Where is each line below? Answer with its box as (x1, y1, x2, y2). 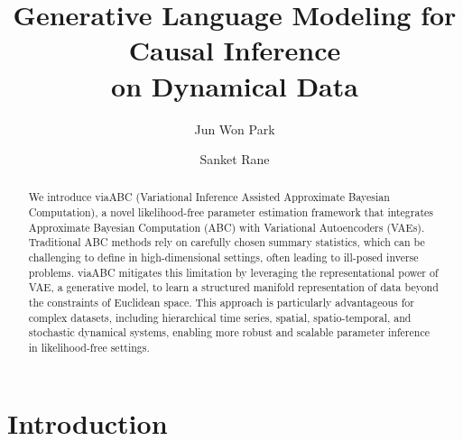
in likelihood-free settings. (28, 340, 150, 355)
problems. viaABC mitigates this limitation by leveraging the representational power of (28, 264, 439, 280)
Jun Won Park (194, 119, 275, 138)
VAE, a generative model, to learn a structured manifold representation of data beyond (28, 280, 439, 295)
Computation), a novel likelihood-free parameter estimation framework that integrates (28, 205, 434, 220)
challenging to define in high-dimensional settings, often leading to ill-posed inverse (28, 250, 419, 265)
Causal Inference (128, 32, 341, 69)
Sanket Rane (199, 150, 270, 169)
